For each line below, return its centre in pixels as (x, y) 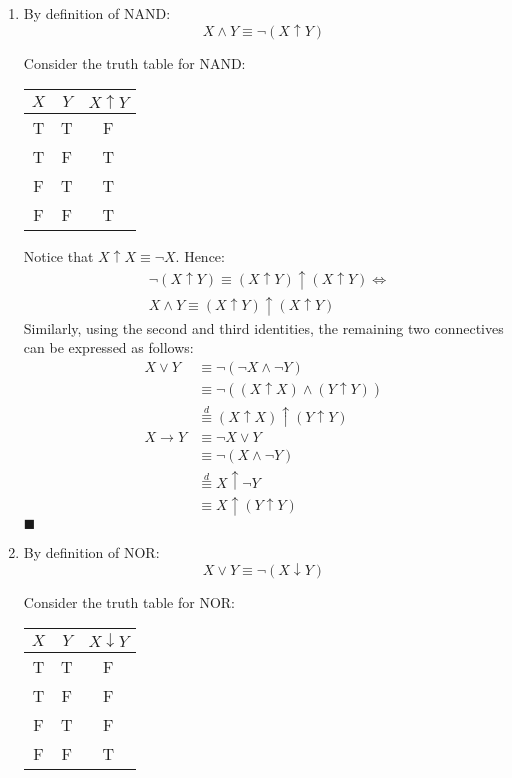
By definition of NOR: (91, 552)
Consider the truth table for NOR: (129, 601)
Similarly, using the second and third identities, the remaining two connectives (263, 327)
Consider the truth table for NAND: (134, 62)
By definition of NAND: (97, 13)
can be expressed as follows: (108, 347)
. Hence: (200, 256)
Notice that (58, 256)
